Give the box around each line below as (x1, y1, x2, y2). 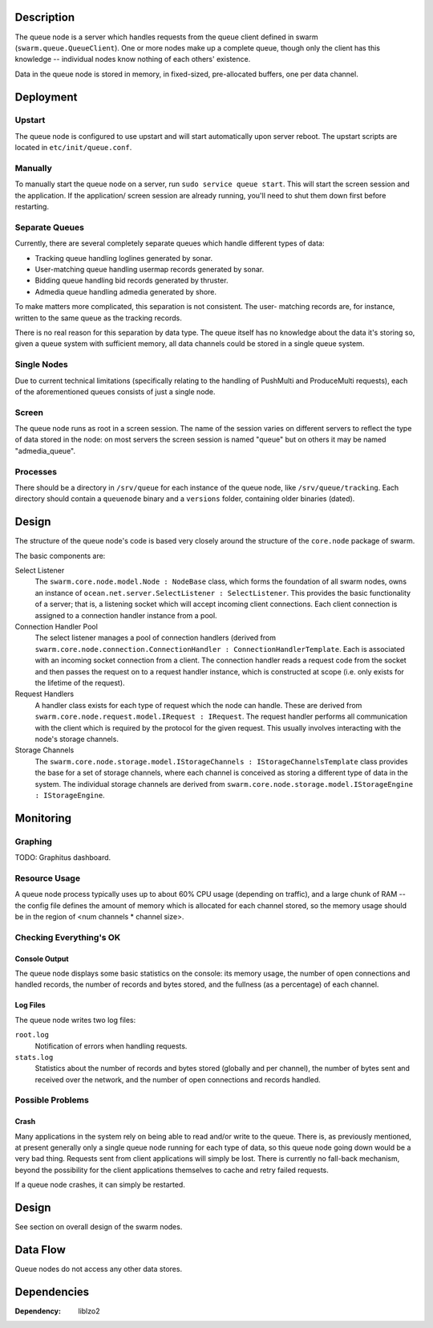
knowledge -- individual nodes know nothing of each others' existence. (14, 55, 251, 64)
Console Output (14, 954, 69, 963)
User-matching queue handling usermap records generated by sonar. (34, 265, 265, 275)
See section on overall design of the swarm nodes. (14, 1222, 183, 1232)
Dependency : (14, 1306, 62, 1316)
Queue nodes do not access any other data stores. (14, 1265, 183, 1273)
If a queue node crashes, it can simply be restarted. (14, 1180, 186, 1190)
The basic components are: (14, 551, 106, 560)
